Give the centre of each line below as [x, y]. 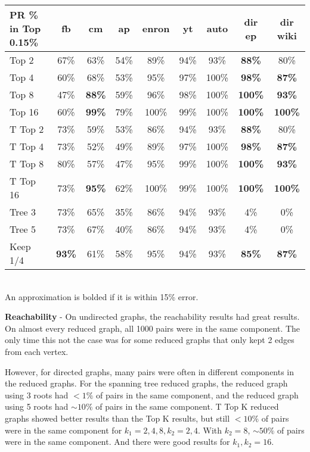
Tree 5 [23, 229]
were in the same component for [63, 430]
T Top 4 [27, 146]
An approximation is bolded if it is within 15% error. [102, 296]
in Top [25, 28]
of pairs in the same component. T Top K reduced [187, 406]
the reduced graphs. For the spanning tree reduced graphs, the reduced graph [146, 383]
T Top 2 [27, 129]
